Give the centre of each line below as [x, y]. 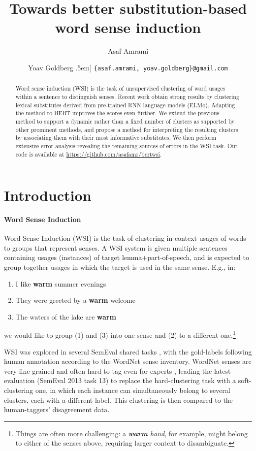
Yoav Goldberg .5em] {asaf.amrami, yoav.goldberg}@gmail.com [128, 67]
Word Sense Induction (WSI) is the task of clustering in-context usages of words [125, 238]
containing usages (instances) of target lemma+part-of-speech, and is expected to [127, 257]
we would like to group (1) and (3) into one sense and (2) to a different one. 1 [120, 334]
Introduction [48, 195]
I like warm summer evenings [61, 283]
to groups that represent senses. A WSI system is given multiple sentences [116, 247]
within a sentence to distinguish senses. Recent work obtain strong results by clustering [127, 97]
